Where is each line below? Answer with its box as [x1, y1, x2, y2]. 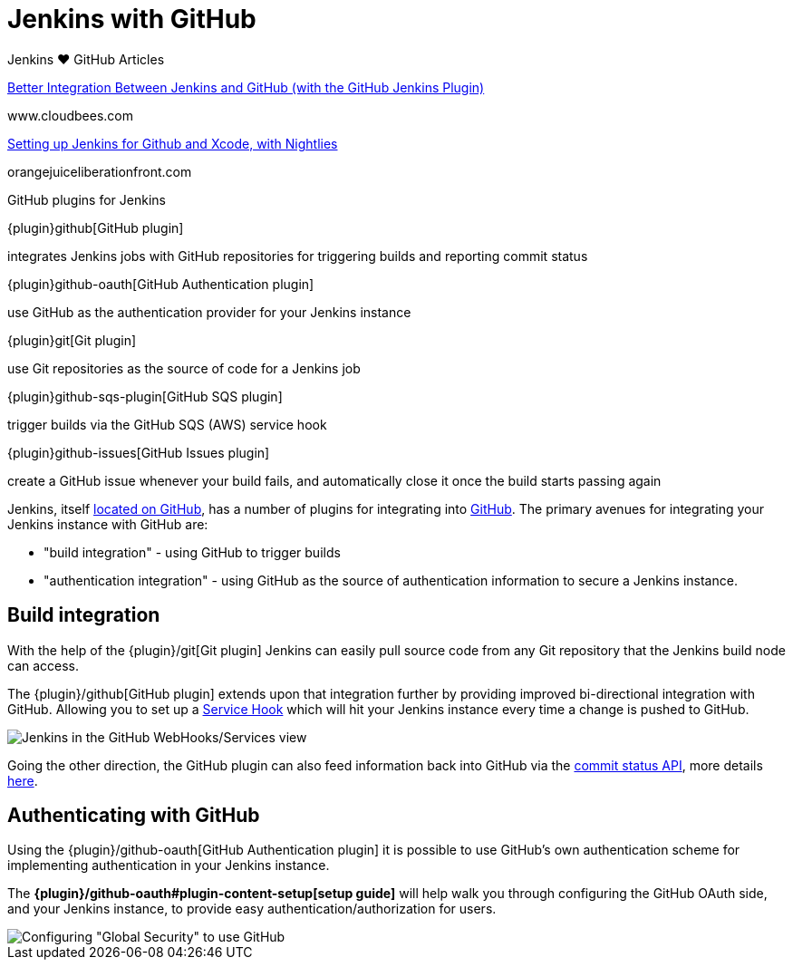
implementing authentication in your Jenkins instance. [7, 857, 330, 874]
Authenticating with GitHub [7, 804, 260, 827]
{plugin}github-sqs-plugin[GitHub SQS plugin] [7, 388, 283, 404]
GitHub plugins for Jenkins [7, 191, 166, 208]
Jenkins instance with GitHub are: [7, 516, 208, 532]
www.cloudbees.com [7, 107, 133, 123]
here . [7, 772, 38, 788]
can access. [7, 657, 80, 673]
